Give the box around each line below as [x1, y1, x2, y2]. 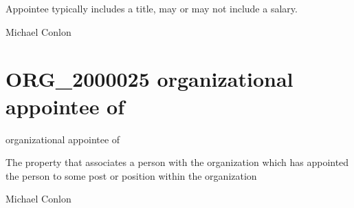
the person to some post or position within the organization [5, 168, 257, 183]
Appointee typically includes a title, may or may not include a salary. [5, 1, 298, 15]
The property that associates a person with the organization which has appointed [5, 155, 349, 169]
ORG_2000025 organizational [5, 65, 294, 93]
